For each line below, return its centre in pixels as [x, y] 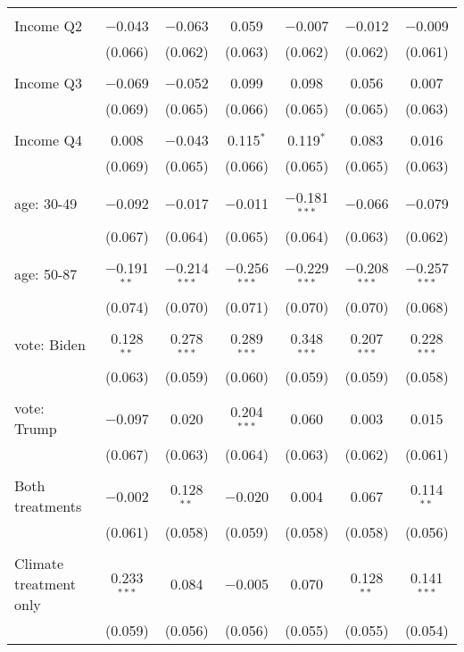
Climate [39, 564]
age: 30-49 [46, 204]
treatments [48, 506]
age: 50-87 [46, 274]
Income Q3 [48, 83]
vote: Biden [50, 344]
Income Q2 [48, 25]
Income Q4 [48, 140]
